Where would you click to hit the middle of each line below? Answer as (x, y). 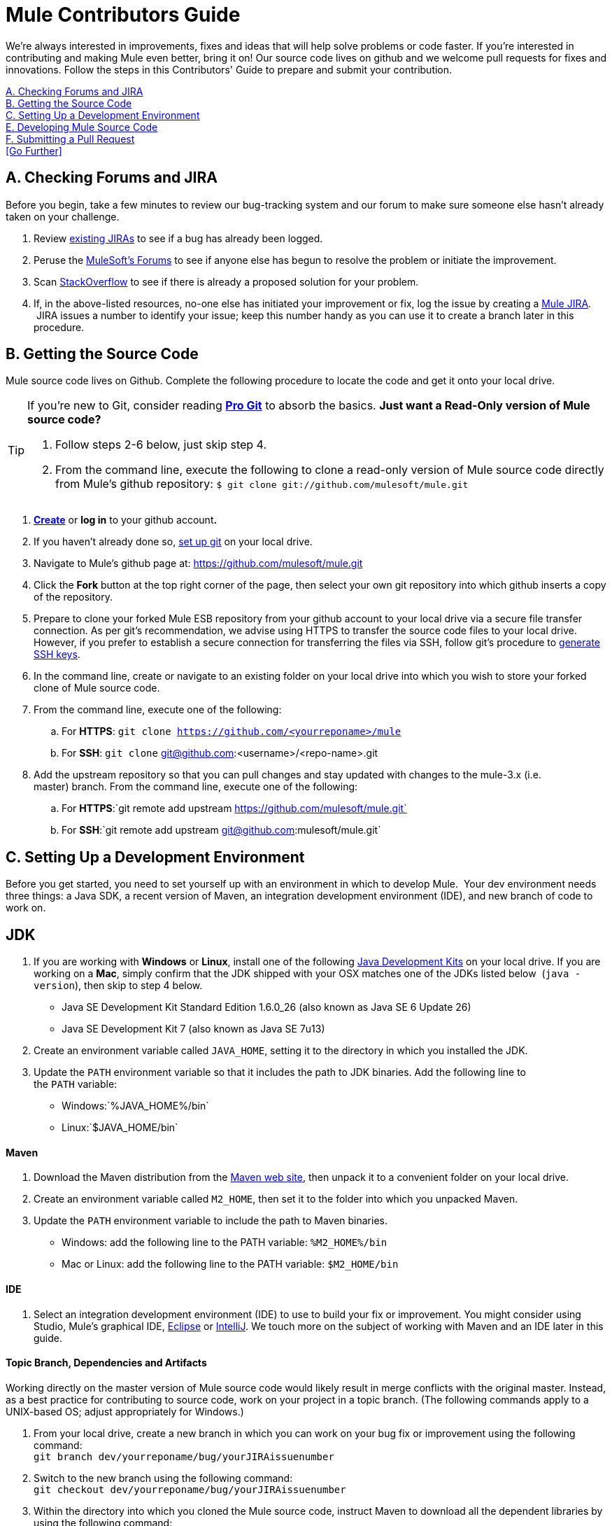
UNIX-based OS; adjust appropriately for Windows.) (125, 1411)
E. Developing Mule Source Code (82, 127)
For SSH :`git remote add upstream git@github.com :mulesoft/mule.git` (221, 830)
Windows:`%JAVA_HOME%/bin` (135, 1106)
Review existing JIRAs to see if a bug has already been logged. (178, 238)
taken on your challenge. (63, 216)
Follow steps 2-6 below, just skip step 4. (161, 445)
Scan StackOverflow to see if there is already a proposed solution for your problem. (226, 281)
